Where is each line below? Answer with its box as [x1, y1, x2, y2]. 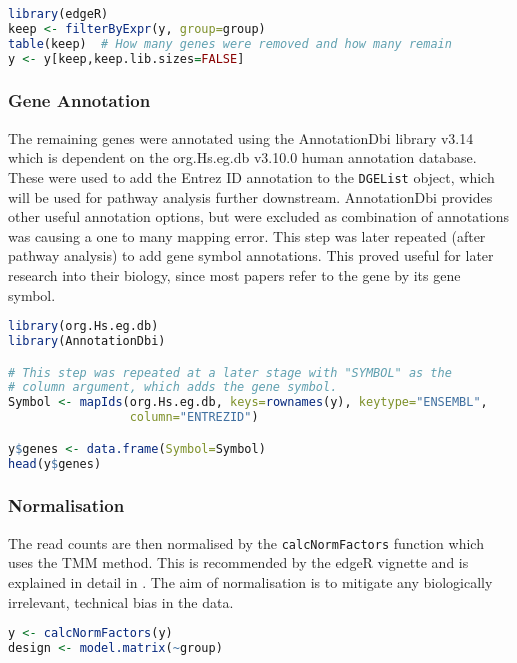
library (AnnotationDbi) [8, 334, 166, 348]
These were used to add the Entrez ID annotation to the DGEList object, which [8, 166, 495, 187]
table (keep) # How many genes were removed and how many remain [8, 36, 452, 51]
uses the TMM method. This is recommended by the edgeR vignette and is [8, 552, 469, 573]
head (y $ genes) [8, 456, 102, 471]
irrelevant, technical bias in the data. [8, 591, 234, 612]
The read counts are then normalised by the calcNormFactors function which [8, 532, 484, 553]
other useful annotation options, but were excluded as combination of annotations [8, 206, 509, 227]
